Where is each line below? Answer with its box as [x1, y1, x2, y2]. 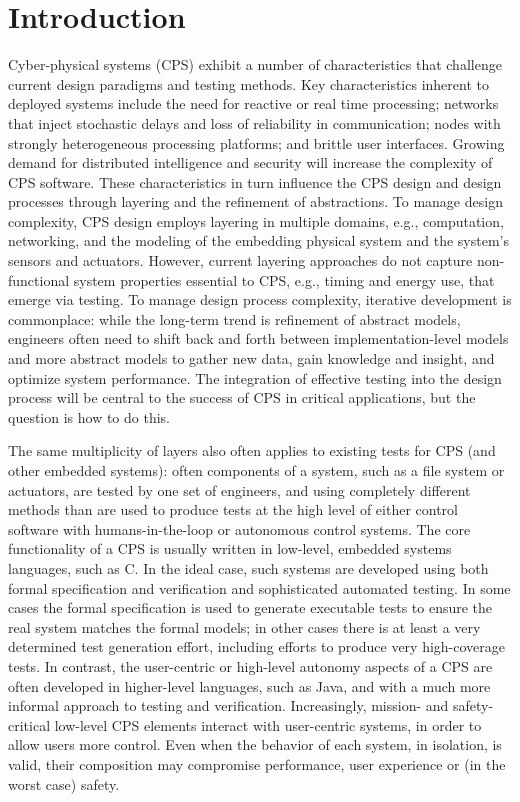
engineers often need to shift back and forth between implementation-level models [8, 328, 509, 349]
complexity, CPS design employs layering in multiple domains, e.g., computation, [8, 210, 504, 231]
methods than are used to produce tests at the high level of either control [8, 499, 459, 520]
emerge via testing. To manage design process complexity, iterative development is [8, 289, 512, 310]
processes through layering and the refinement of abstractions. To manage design [8, 191, 503, 212]
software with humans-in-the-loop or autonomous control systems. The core [8, 518, 471, 539]
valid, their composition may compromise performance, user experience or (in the [8, 753, 506, 774]
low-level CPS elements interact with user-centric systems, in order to [54, 714, 482, 735]
